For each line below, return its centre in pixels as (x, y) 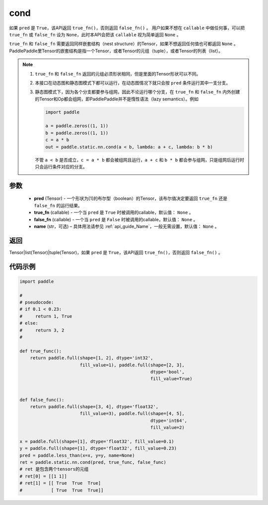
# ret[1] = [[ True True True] (60, 483)
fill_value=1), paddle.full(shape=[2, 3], (132, 365)
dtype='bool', (167, 372)
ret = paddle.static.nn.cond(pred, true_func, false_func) (93, 463)
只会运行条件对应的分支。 (61, 167)
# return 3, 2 (42, 330)
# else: (29, 323)
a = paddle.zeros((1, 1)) (77, 126)
